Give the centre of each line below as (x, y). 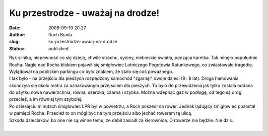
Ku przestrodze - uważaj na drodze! (84, 13)
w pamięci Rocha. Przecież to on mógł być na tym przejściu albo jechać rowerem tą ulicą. (101, 113)
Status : (17, 48)
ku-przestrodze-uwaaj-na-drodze (83, 42)
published (59, 48)
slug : (14, 42)
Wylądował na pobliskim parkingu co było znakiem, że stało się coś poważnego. (91, 71)
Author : (17, 34)
